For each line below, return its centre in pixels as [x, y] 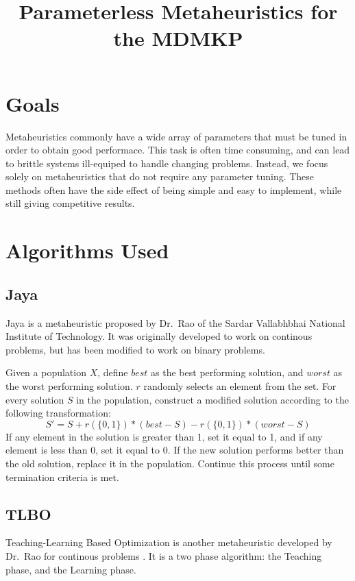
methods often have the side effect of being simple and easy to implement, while [174, 189]
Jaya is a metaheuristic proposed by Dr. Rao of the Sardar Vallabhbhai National [175, 322]
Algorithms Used [87, 250]
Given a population [46, 372]
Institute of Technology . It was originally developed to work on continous [159, 336]
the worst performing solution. [69, 386]
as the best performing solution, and [227, 372]
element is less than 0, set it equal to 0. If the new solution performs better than [175, 450]
